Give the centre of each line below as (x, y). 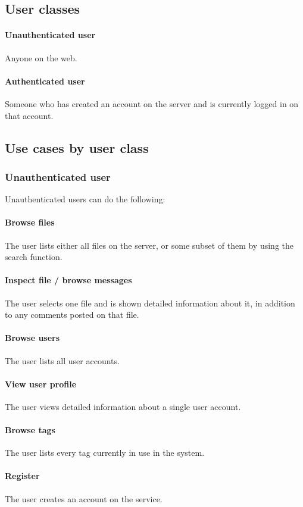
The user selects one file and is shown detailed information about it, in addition (150, 303)
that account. (29, 115)
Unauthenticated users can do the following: (85, 199)
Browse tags (30, 430)
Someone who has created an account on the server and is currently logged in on (152, 103)
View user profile (41, 384)
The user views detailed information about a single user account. (123, 406)
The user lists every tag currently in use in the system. (105, 453)
